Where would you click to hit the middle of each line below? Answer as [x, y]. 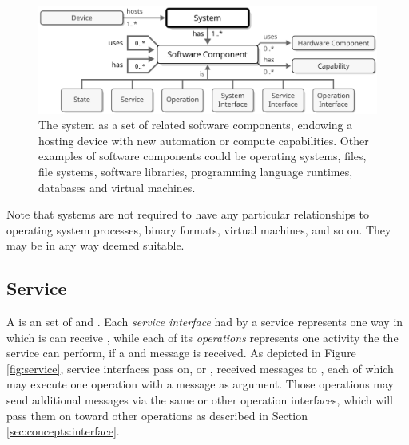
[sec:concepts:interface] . [63, 431]
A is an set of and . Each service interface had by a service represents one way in [205, 322]
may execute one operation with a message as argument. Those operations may [200, 384]
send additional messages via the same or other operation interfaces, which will [200, 400]
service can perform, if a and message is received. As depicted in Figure [181, 353]
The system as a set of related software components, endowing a [196, 125]
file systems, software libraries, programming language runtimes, [196, 171]
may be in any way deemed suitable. [95, 245]
